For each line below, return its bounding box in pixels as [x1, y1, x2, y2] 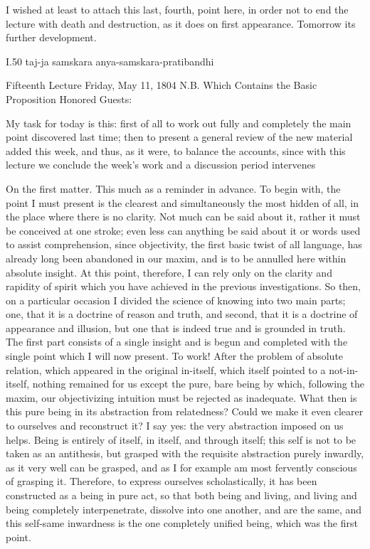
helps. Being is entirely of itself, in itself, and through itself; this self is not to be [6, 432, 356, 447]
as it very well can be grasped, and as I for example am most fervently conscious [6, 459, 357, 474]
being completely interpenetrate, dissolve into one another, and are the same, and [6, 501, 362, 516]
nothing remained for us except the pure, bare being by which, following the [32, 376, 364, 391]
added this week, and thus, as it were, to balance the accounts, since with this [6, 143, 346, 158]
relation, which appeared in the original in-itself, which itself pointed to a [6, 362, 326, 377]
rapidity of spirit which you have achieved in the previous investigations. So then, [6, 279, 361, 294]
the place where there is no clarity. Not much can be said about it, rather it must [6, 209, 361, 224]
